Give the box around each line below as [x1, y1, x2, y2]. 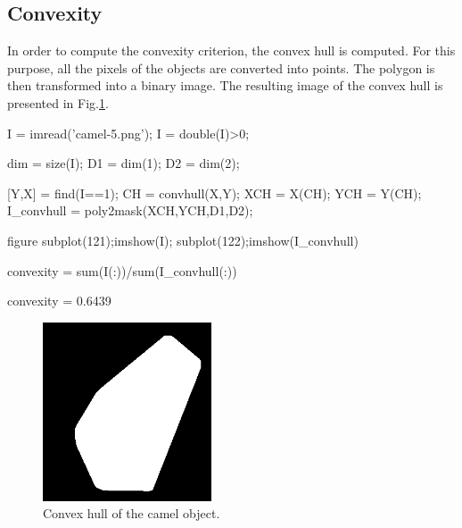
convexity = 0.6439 [7, 291, 111, 310]
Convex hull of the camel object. [43, 504, 220, 523]
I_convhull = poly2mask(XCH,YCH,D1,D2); [7, 201, 253, 220]
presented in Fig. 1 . [7, 93, 109, 112]
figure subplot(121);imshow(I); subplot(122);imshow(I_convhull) [7, 230, 359, 249]
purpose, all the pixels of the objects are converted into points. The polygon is [7, 58, 435, 77]
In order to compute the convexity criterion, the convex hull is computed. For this [7, 41, 456, 60]
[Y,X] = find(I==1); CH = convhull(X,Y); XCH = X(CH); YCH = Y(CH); [7, 183, 422, 202]
